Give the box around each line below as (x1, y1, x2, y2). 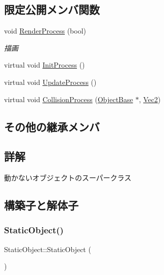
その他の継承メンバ (4, 118, 100, 134)
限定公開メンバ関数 (4, 2, 100, 17)
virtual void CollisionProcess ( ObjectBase (4, 94, 133, 104)
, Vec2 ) (139, 94, 161, 104)
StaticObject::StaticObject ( (4, 243, 91, 254)
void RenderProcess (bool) (4, 25, 87, 36)
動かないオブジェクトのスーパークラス (4, 172, 132, 183)
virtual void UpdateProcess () (4, 76, 97, 87)
